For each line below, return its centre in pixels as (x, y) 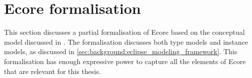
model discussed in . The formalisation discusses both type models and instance (126, 41)
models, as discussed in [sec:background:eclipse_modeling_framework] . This (121, 51)
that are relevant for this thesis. (52, 71)
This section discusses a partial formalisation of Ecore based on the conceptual (124, 32)
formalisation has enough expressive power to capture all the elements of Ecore (125, 61)
